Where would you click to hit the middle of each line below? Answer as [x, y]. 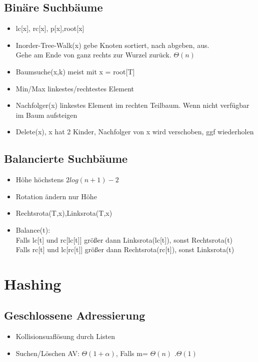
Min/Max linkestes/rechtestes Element [75, 88]
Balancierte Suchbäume [66, 159]
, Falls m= [132, 353]
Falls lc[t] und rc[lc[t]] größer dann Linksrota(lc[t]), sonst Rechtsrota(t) [124, 239]
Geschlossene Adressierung [75, 315]
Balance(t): [33, 229]
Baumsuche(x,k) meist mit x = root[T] [75, 71]
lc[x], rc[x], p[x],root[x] [50, 28]
